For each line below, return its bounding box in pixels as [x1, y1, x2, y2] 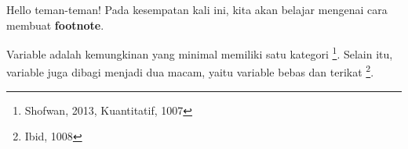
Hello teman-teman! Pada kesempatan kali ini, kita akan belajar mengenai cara [6, 2, 388, 17]
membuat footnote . [6, 16, 104, 33]
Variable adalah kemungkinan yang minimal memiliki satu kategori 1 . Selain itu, [6, 44, 393, 62]
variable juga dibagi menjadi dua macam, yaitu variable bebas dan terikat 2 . [6, 62, 374, 80]
